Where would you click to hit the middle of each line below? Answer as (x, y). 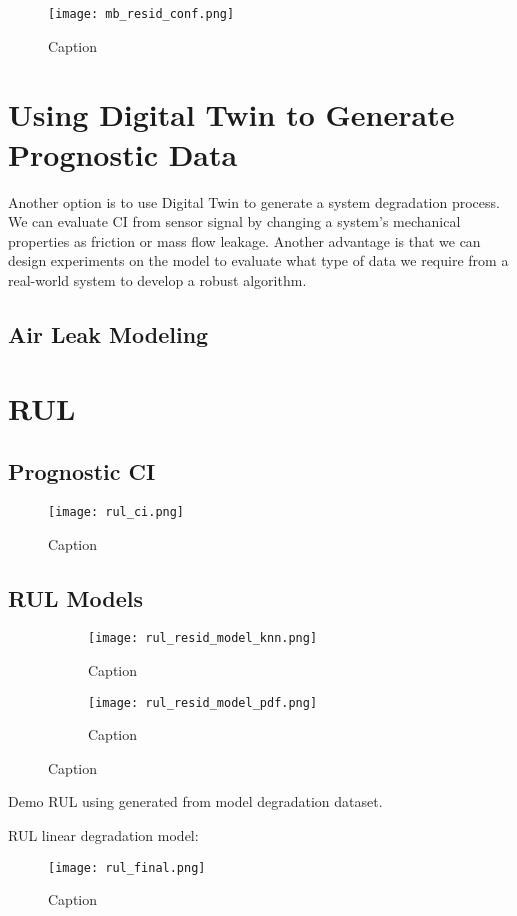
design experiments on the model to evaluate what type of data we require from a (258, 260)
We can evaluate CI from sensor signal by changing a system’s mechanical (234, 221)
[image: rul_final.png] (127, 867)
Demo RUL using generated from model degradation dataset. (195, 801)
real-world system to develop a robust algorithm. (157, 279)
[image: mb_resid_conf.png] (141, 14)
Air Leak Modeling (108, 333)
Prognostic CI (82, 471)
